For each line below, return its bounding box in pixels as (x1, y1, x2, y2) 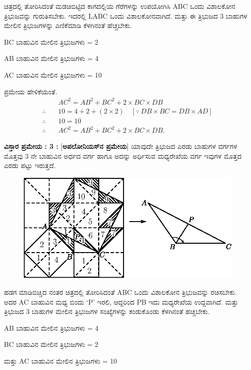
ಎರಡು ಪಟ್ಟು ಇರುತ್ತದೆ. (4, 160, 56, 171)
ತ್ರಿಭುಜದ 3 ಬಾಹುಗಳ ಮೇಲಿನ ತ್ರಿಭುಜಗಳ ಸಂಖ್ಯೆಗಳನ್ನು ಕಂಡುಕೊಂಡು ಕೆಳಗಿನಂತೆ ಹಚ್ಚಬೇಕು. (4, 306, 210, 316)
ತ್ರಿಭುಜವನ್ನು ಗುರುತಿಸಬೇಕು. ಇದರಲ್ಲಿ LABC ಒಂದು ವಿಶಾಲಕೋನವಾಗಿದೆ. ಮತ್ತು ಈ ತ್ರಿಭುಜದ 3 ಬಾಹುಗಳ (4, 10, 248, 21)
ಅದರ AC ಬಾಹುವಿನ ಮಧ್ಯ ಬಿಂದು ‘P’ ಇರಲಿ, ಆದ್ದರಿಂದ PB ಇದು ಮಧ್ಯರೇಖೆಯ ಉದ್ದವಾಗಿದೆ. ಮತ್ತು (4, 296, 238, 307)
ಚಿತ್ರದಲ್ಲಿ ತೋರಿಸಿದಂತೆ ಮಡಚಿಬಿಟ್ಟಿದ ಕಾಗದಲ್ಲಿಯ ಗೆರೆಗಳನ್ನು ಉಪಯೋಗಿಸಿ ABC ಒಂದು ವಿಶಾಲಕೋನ (4, 1, 235, 11)
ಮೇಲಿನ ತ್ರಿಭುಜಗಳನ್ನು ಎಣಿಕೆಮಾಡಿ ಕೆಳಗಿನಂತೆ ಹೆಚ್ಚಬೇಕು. (4, 20, 132, 30)
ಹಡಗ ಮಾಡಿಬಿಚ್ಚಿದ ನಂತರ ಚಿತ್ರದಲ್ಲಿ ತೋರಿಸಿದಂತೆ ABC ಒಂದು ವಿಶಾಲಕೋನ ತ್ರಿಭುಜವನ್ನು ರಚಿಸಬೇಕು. (4, 286, 237, 297)
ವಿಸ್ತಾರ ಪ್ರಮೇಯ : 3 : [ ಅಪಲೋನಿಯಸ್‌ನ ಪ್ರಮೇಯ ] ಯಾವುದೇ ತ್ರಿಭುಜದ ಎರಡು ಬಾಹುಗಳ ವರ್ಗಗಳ (4, 141, 237, 151)
